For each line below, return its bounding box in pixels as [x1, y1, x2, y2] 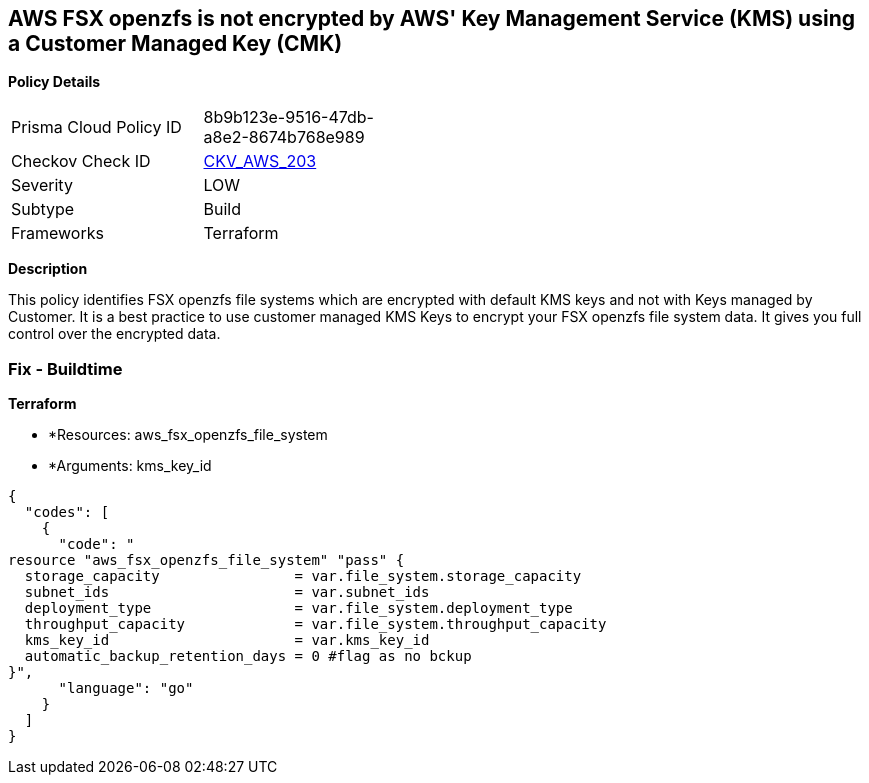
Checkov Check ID [11, 151, 151, 172]
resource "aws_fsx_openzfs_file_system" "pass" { [8, 552, 405, 569]
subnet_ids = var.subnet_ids [24, 584, 430, 601]
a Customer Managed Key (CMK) [8, 31, 343, 56]
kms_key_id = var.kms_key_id [24, 632, 430, 649]
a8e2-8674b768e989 [203, 127, 365, 148]
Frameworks [11, 223, 104, 244]
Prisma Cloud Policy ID [11, 117, 182, 138]
